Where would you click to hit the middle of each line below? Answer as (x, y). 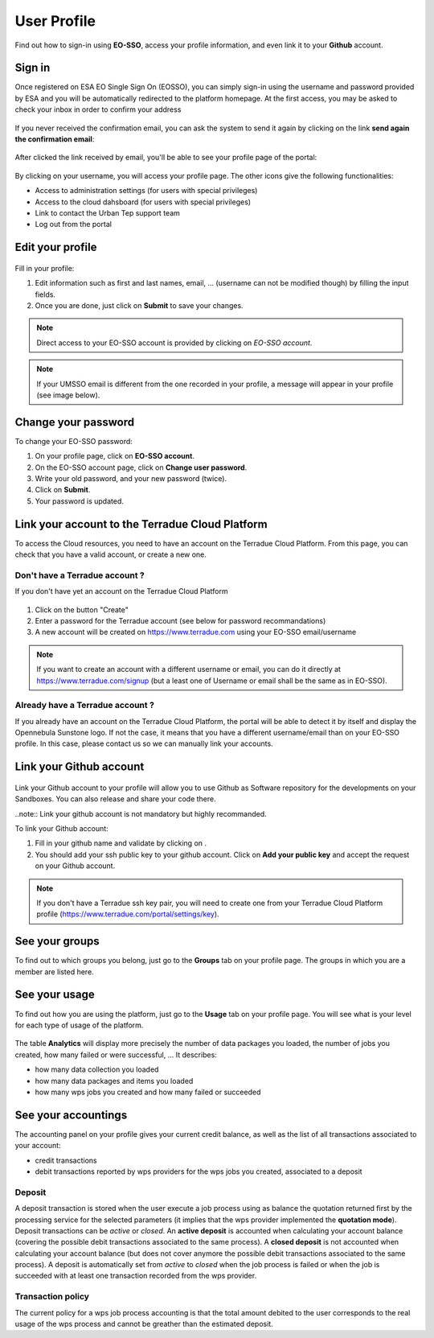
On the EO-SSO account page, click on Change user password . (141, 467)
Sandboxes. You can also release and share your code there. (115, 799)
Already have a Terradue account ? (84, 706)
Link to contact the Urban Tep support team (108, 212)
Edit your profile (56, 247)
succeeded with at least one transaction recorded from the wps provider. (136, 1276)
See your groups (57, 941)
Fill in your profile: (45, 268)
